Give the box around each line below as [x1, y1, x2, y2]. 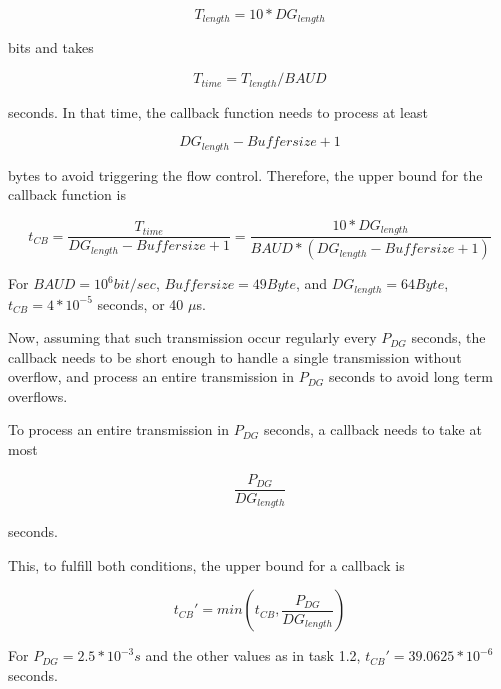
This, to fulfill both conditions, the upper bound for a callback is [8, 554, 405, 575]
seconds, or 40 [97, 293, 184, 314]
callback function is [8, 184, 126, 205]
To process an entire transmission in [8, 419, 229, 440]
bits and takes [8, 37, 94, 58]
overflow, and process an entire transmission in [8, 366, 294, 387]
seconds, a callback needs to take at [263, 419, 482, 440]
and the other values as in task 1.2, [145, 645, 361, 666]
